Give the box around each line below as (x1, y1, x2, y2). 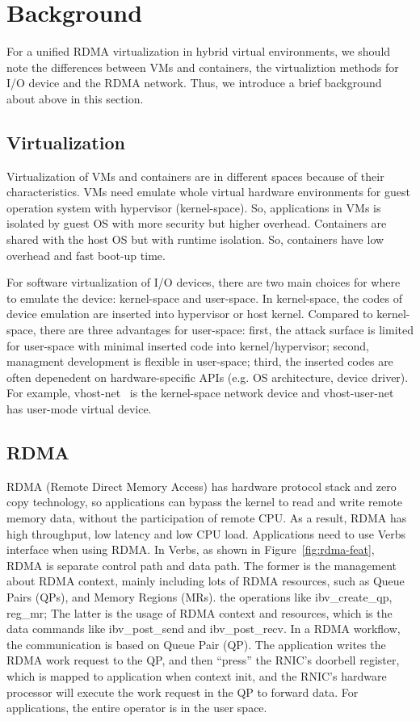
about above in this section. (6, 90, 144, 107)
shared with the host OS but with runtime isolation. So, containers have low (6, 231, 384, 248)
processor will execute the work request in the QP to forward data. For (6, 683, 359, 700)
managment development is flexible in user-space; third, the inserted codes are (6, 353, 393, 370)
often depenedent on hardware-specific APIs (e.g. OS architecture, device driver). (6, 368, 409, 385)
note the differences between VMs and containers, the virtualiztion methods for (6, 58, 399, 75)
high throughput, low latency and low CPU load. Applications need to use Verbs (6, 525, 406, 542)
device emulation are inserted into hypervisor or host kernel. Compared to (6, 305, 373, 322)
